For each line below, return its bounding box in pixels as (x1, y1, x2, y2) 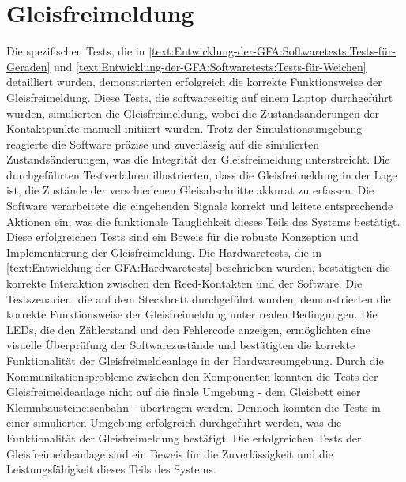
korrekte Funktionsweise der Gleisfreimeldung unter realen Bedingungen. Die (6, 306, 378, 322)
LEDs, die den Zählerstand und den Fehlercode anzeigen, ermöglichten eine (6, 321, 370, 337)
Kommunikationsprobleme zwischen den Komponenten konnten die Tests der (6, 367, 378, 384)
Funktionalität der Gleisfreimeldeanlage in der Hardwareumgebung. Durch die (6, 352, 384, 368)
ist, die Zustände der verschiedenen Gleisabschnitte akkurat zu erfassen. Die (6, 182, 374, 198)
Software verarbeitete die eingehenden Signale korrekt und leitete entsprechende (6, 198, 393, 214)
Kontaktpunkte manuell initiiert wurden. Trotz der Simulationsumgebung (6, 120, 363, 137)
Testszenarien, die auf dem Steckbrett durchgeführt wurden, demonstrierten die (6, 290, 391, 307)
